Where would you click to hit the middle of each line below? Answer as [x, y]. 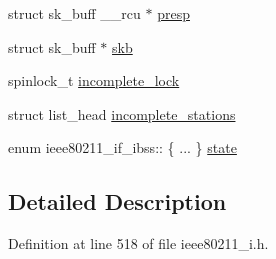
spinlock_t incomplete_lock [94, 80]
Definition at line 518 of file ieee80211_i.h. [138, 243]
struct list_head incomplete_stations [122, 113]
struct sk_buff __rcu [74, 13]
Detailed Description [117, 201]
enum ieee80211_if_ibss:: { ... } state [122, 147]
